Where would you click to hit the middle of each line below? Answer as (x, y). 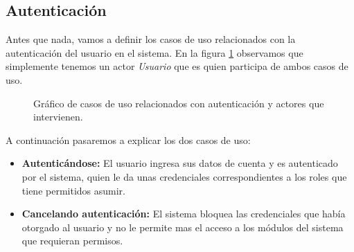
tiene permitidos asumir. (73, 190)
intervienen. (58, 117)
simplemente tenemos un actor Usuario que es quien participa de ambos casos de (177, 66)
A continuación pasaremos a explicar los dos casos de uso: (128, 139)
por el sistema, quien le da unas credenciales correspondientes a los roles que (184, 176)
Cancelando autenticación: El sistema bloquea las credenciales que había (184, 214)
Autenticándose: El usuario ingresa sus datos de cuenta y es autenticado (180, 163)
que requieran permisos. (72, 241)
